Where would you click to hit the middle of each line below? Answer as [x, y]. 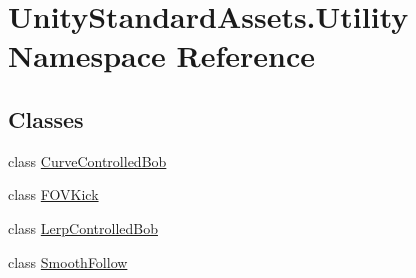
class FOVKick [53, 194]
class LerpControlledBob [83, 227]
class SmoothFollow [68, 261]
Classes [46, 118]
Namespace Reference [161, 55]
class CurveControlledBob [87, 160]
